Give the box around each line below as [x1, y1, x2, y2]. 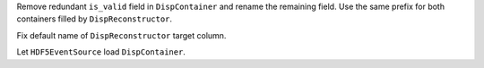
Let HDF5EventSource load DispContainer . [16, 47, 186, 57]
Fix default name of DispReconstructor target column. [16, 30, 227, 40]
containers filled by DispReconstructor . [16, 13, 173, 24]
